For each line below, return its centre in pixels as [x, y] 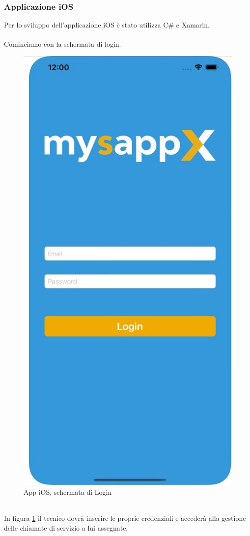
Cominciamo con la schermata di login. [63, 44]
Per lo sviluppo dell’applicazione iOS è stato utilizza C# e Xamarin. [107, 25]
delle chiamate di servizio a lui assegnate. [66, 527]
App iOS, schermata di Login [68, 492]
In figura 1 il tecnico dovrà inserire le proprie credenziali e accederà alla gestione [125, 518]
